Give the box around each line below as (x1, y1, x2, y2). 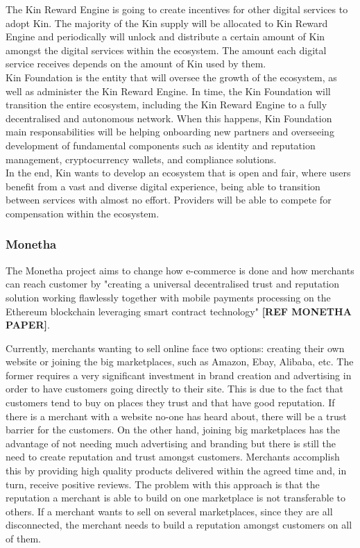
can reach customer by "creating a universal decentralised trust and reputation (6, 276, 340, 291)
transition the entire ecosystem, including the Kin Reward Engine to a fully (6, 97, 327, 112)
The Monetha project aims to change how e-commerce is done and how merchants (6, 263, 354, 277)
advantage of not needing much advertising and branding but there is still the (6, 435, 336, 450)
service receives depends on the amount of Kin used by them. (6, 56, 266, 71)
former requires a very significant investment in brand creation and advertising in (6, 367, 352, 382)
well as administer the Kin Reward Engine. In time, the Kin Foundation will (6, 83, 331, 98)
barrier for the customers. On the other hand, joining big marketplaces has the (6, 422, 341, 437)
